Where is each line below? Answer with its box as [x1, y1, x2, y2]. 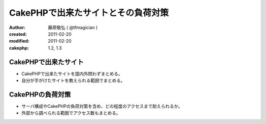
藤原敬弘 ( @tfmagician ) [48, 25, 98, 30]
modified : [9, 38, 30, 44]
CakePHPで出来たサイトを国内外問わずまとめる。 [21, 71, 123, 76]
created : [9, 31, 27, 37]
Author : [9, 25, 26, 30]
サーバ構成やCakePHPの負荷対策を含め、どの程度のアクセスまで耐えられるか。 [21, 103, 183, 109]
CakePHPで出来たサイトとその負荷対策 [9, 7, 169, 18]
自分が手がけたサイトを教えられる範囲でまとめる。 [21, 77, 125, 83]
